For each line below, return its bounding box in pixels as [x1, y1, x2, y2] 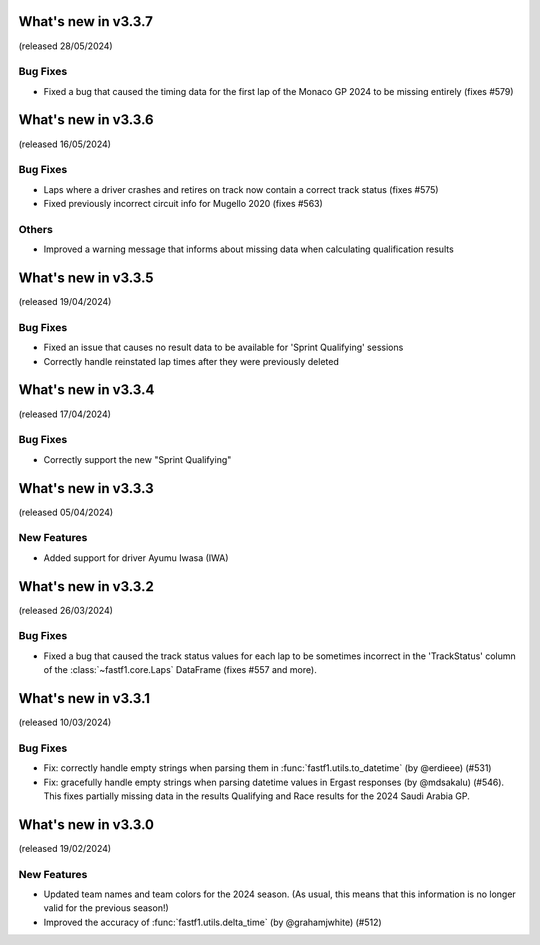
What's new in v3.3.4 [18, 381, 155, 399]
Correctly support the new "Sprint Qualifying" [43, 453, 232, 465]
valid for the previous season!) [43, 902, 169, 914]
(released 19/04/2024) [18, 296, 112, 308]
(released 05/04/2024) [18, 506, 114, 518]
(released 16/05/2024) [18, 138, 112, 150]
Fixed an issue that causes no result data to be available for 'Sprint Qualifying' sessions [43, 341, 404, 354]
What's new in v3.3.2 [18, 578, 154, 595]
